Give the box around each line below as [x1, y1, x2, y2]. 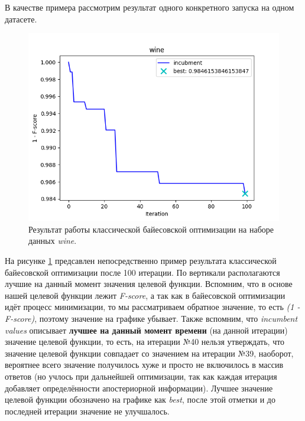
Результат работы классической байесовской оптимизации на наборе [28, 223, 274, 235]
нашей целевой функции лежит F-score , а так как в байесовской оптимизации [5, 289, 285, 301]
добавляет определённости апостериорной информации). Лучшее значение [5, 381, 273, 394]
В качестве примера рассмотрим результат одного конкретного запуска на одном [5, 1, 294, 13]
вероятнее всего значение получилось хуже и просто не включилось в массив [5, 358, 284, 371]
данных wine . [28, 234, 77, 247]
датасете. [5, 12, 37, 25]
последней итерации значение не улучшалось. [5, 404, 170, 417]
